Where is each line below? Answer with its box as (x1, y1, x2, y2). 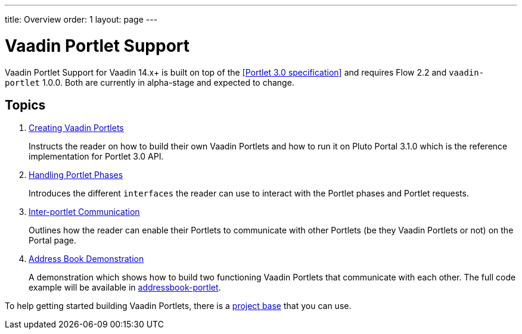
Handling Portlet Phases (29, 170, 123, 180)
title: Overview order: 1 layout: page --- (5, 14, 158, 24)
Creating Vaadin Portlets (29, 123, 124, 133)
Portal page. (29, 235, 76, 246)
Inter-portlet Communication (29, 207, 140, 217)
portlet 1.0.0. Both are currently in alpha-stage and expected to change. (5, 77, 294, 88)
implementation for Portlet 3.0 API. (29, 151, 164, 162)
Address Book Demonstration (29, 254, 144, 264)
